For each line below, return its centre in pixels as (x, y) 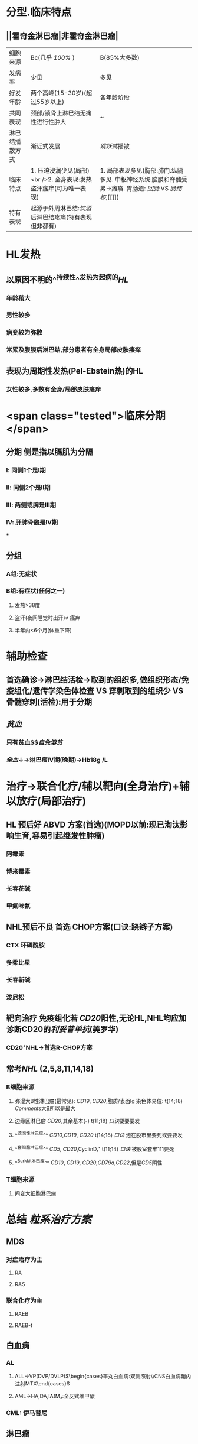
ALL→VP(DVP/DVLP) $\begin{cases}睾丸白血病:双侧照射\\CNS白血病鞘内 (103, 1376)
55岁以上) (50, 102)
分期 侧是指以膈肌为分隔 (49, 452)
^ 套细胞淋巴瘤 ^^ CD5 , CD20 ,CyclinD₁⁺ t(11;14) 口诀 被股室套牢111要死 (94, 1148)
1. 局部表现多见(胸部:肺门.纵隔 (142, 171)
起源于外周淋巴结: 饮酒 (61, 208)
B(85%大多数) (120, 58)
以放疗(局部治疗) (46, 801)
